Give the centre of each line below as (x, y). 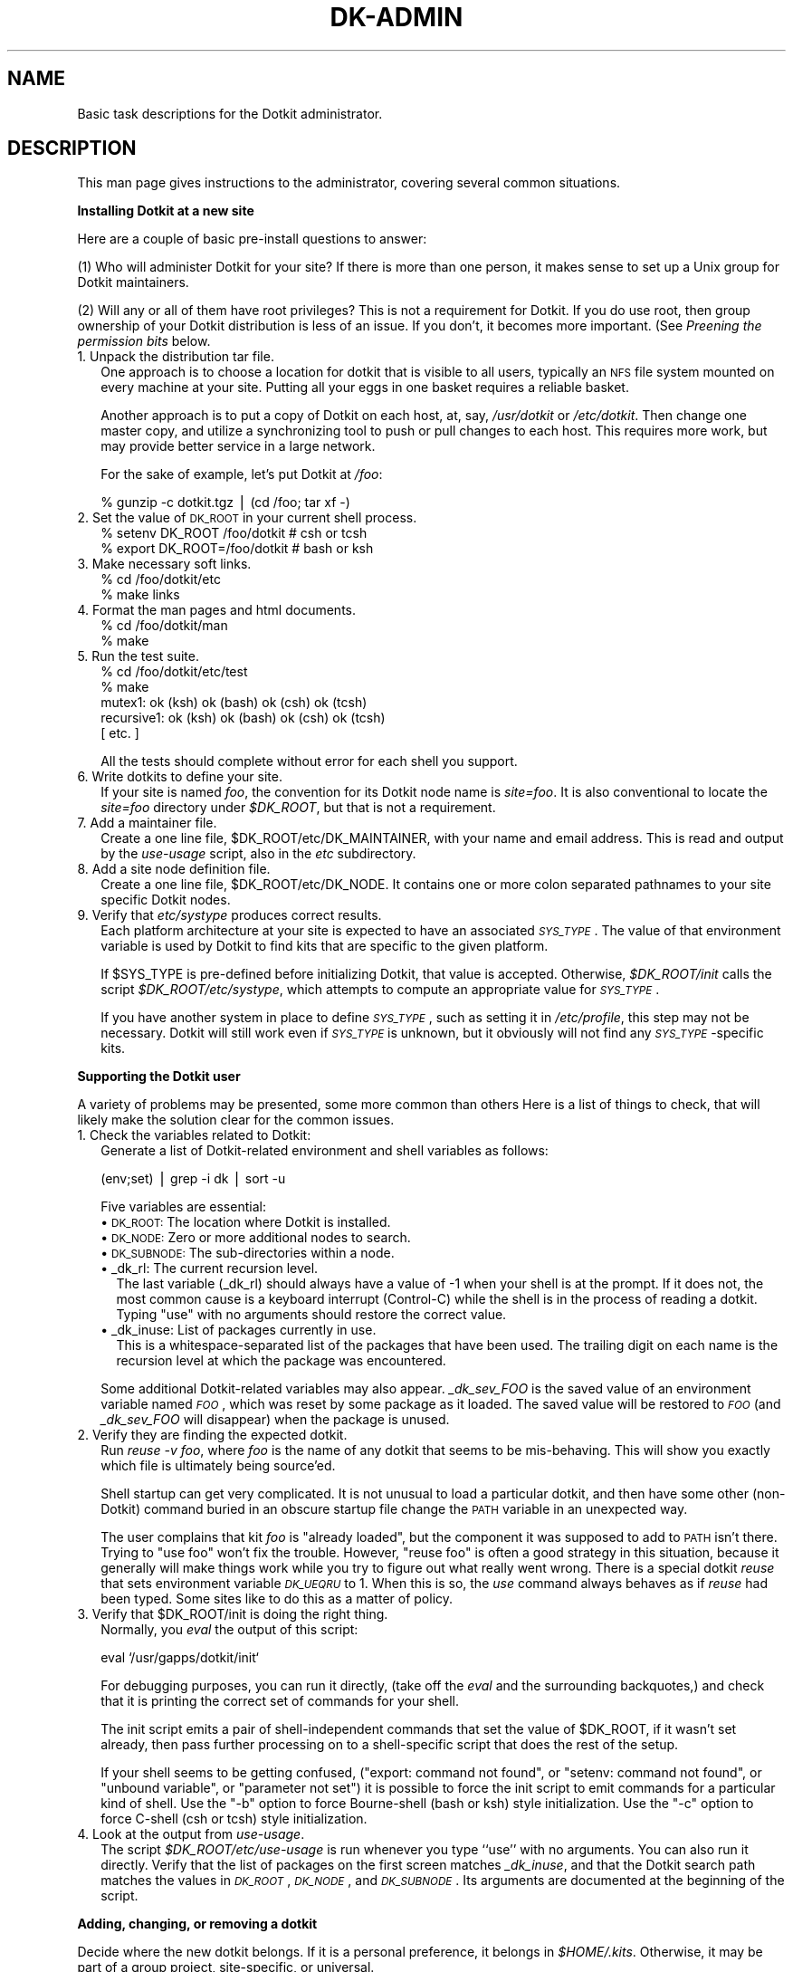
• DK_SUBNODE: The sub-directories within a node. (248, 1253)
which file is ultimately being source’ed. (218, 1466)
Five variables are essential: (183, 1207)
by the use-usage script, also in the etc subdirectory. (258, 854)
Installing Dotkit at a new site (166, 211)
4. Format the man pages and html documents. (217, 610)
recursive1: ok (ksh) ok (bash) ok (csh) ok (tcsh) (243, 718)
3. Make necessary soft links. (164, 564)
